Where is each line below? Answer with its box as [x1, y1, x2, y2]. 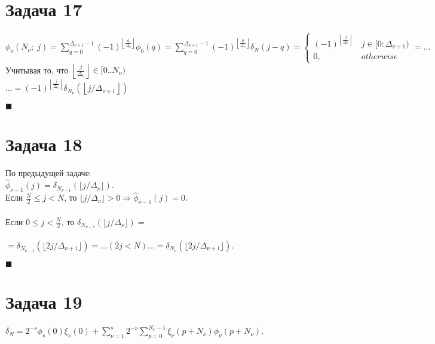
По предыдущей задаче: [5, 167, 91, 179]
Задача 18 [5, 132, 82, 156]
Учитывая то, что [5, 63, 69, 76]
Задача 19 [5, 290, 82, 314]
